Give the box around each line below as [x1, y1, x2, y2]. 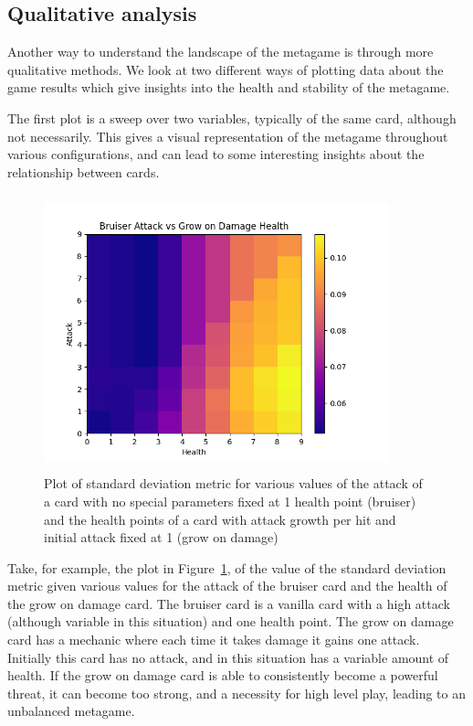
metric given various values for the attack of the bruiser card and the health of [7, 576, 447, 595]
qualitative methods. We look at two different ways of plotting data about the [7, 59, 444, 79]
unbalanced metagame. [7, 701, 135, 721]
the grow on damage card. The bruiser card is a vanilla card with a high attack [7, 593, 450, 613]
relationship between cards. [7, 162, 160, 181]
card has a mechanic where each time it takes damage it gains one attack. [7, 630, 420, 649]
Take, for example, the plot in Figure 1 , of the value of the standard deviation [7, 558, 447, 577]
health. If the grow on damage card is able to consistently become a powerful [7, 666, 438, 685]
